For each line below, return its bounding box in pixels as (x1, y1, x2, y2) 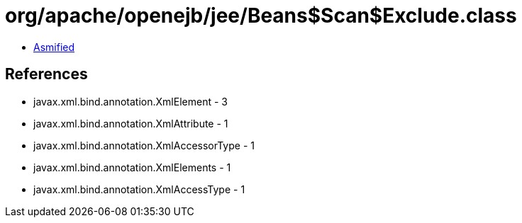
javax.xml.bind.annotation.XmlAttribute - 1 (33, 117, 228, 130)
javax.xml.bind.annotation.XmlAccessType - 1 (33, 183, 245, 195)
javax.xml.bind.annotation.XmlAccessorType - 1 (33, 139, 255, 151)
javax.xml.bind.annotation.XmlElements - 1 (33, 161, 231, 173)
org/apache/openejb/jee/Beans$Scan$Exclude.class (5, 4, 517, 28)
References (5, 65, 88, 84)
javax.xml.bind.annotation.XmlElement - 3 (33, 95, 228, 108)
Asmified (33, 40, 75, 53)
